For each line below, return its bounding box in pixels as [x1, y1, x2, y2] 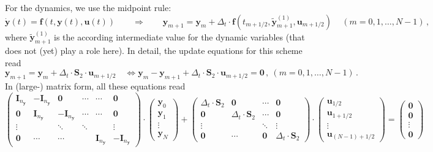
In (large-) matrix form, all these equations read [5, 80, 186, 93]
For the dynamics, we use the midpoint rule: [5, 1, 171, 13]
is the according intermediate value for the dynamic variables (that [54, 30, 305, 43]
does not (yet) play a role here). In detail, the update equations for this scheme [5, 44, 303, 57]
